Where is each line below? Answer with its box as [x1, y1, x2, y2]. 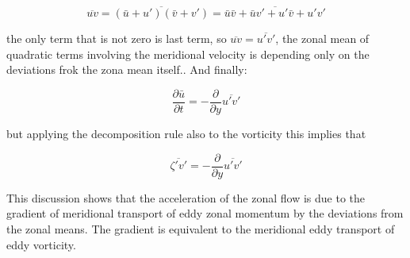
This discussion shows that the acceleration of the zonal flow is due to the [6, 189, 366, 206]
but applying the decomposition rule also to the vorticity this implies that [6, 125, 366, 142]
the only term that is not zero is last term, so [6, 30, 227, 47]
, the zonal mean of [275, 30, 370, 47]
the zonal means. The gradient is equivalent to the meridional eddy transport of [6, 220, 395, 237]
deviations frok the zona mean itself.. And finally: [6, 61, 247, 78]
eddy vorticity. [6, 236, 76, 252]
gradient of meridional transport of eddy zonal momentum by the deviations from [6, 205, 404, 221]
